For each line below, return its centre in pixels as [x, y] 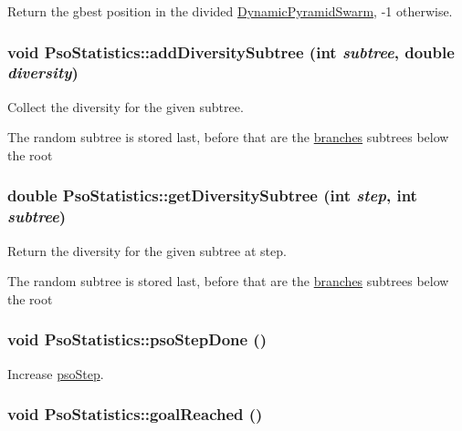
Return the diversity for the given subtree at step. [147, 250]
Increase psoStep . [56, 373]
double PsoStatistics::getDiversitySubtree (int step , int [212, 195]
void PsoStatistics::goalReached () [135, 414]
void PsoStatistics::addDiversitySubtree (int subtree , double [231, 51]
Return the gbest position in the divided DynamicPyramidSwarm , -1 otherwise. [230, 11]
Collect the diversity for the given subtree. [126, 106]
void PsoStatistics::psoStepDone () [137, 339]
